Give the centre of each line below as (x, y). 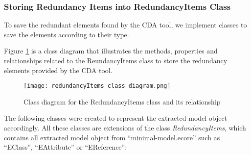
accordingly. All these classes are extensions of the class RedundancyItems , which (125, 128)
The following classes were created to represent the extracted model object (116, 118)
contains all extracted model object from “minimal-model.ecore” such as (112, 137)
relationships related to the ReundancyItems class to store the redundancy (116, 60)
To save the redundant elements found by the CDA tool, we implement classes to (125, 25)
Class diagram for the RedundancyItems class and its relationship (122, 101)
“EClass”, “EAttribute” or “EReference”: (66, 147)
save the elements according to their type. (67, 34)
